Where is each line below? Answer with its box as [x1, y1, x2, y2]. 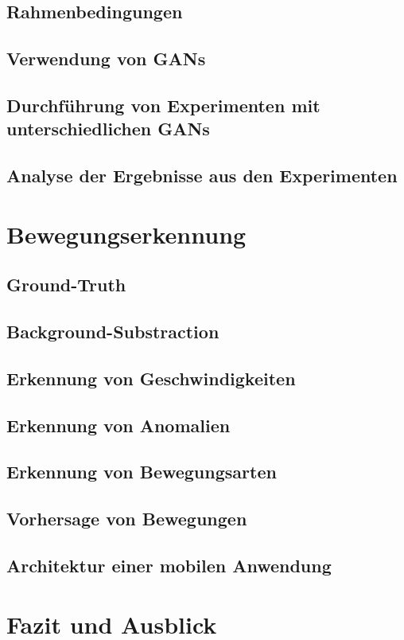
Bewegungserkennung [6, 217, 247, 250]
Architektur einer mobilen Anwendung [6, 552, 332, 577]
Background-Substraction [6, 319, 219, 344]
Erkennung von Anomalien [6, 412, 231, 437]
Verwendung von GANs [6, 46, 206, 71]
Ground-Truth [6, 272, 126, 297]
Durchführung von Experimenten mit [6, 92, 320, 117]
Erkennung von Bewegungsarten [6, 459, 277, 484]
